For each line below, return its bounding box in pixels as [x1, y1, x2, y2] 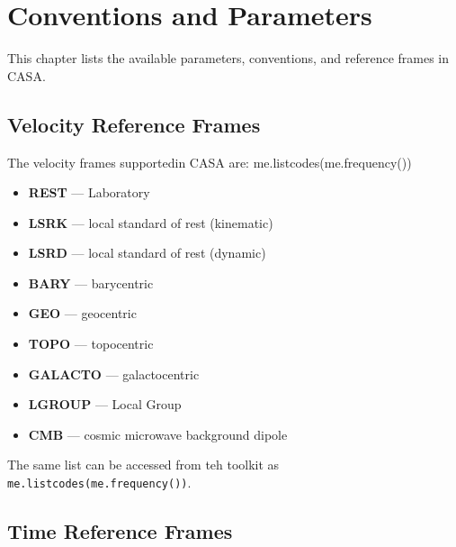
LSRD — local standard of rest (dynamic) [28, 243, 266, 262]
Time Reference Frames [7, 517, 233, 545]
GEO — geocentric [28, 304, 137, 323]
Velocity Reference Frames [7, 110, 261, 138]
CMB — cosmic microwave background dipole [28, 424, 288, 443]
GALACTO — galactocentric [28, 364, 200, 383]
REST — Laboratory [28, 183, 150, 202]
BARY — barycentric [28, 273, 154, 292]
